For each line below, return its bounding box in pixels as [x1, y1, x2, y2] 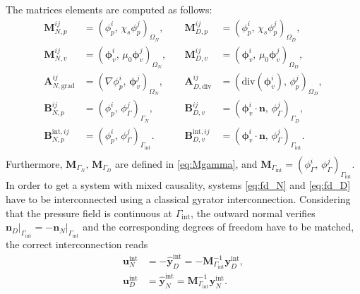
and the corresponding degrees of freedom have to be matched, [83, 219, 354, 234]
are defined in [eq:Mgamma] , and [115, 157, 258, 171]
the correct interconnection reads [6, 236, 148, 251]
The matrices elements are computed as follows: [6, 2, 212, 16]
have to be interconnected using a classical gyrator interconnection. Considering [6, 192, 351, 207]
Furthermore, [6, 157, 63, 171]
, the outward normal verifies [191, 205, 316, 220]
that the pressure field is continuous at [6, 205, 173, 220]
